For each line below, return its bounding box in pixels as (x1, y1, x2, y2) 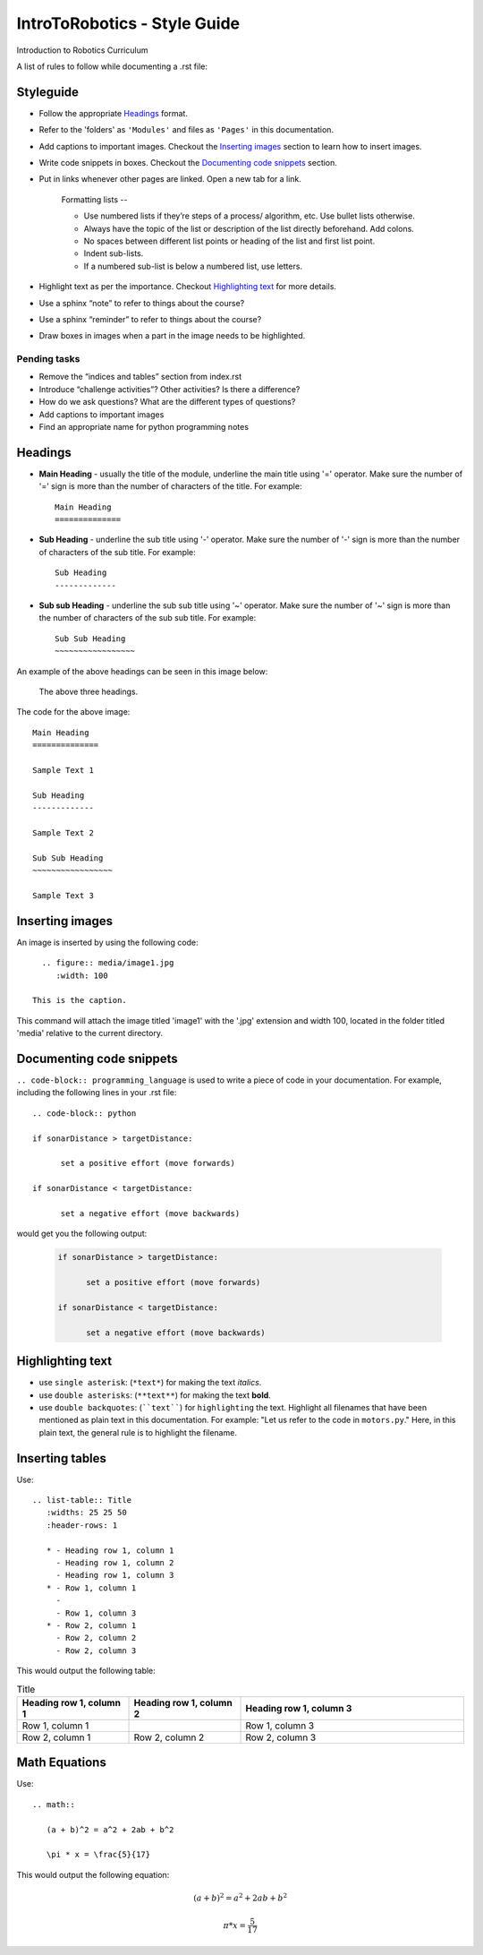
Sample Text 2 (32, 827, 94, 837)
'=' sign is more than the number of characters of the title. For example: (38, 481, 302, 492)
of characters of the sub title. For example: (38, 546, 196, 557)
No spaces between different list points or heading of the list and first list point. (83, 236, 376, 246)
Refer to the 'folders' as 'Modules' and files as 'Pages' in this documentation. (38, 124, 335, 135)
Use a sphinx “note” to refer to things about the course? (38, 297, 245, 308)
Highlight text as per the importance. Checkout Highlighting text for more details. (38, 281, 337, 292)
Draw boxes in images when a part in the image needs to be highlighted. (38, 330, 306, 341)
